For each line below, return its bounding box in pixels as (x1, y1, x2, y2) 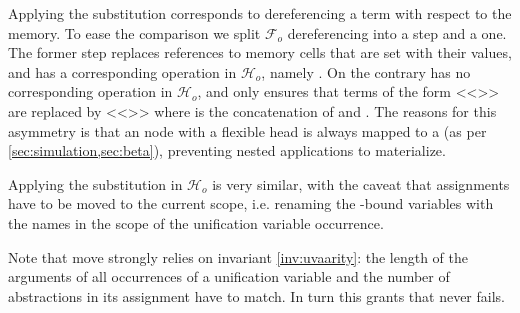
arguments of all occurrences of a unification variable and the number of (8, 266, 450, 287)
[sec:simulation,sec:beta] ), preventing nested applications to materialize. (8, 140, 446, 161)
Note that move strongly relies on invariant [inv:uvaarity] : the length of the (8, 246, 469, 267)
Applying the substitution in (8, 173, 183, 194)
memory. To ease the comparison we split (8, 22, 261, 43)
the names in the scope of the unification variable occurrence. (8, 212, 384, 233)
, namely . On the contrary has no (261, 61, 471, 82)
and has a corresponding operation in (8, 61, 237, 82)
